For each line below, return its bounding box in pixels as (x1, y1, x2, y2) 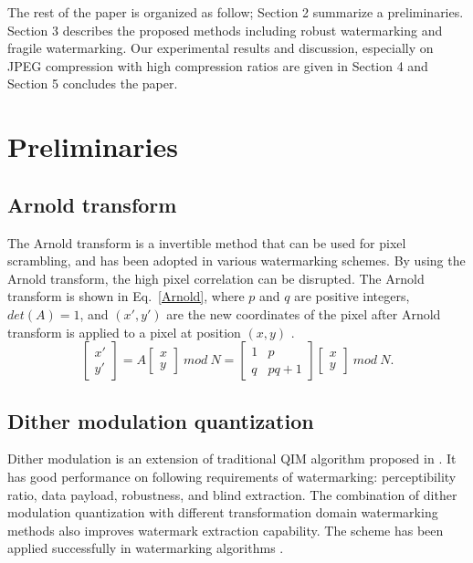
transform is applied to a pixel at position (7, 322, 241, 341)
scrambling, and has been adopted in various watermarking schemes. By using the (7, 251, 466, 270)
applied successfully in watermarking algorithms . (7, 538, 284, 558)
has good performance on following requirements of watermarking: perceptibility (7, 466, 457, 485)
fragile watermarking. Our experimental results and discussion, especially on (7, 38, 434, 57)
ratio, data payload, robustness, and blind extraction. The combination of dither (7, 485, 457, 504)
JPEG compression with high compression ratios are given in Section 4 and (7, 56, 428, 75)
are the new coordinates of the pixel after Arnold (166, 304, 441, 323)
